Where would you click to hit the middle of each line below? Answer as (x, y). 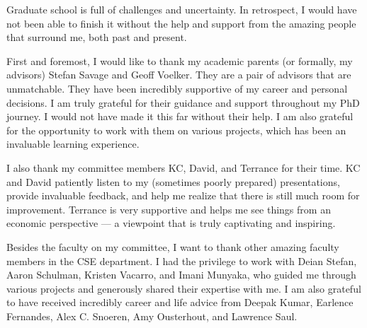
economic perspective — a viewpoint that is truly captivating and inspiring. (171, 223)
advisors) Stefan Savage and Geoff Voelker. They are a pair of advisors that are (179, 75)
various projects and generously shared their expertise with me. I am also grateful (184, 288)
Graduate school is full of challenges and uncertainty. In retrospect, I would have (182, 9)
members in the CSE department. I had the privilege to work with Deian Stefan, (182, 260)
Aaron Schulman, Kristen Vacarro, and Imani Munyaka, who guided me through (181, 275)
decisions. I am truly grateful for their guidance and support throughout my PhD (183, 102)
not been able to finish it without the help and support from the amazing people (181, 23)
